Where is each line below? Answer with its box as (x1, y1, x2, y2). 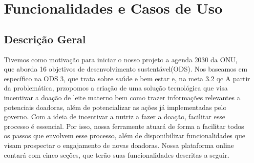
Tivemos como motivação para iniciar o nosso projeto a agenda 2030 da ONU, (4, 54, 238, 64)
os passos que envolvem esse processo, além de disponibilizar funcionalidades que (4, 130, 245, 141)
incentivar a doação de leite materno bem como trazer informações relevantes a (4, 92, 240, 102)
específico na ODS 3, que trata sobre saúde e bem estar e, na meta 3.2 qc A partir (4, 73, 250, 83)
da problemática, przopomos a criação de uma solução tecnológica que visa (4, 83, 228, 93)
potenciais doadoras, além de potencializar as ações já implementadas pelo (4, 102, 227, 112)
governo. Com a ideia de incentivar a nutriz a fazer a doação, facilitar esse (4, 111, 225, 122)
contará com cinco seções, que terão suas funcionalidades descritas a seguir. (4, 149, 230, 160)
